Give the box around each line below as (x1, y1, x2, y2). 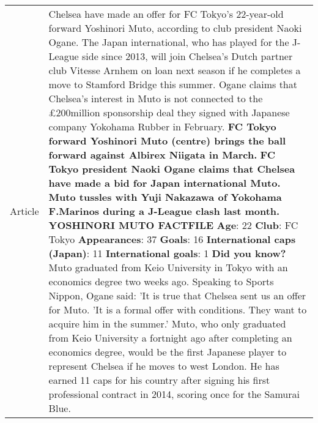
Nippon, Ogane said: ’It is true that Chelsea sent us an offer (48, 288, 306, 302)
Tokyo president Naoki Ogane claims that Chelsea (48, 162, 295, 176)
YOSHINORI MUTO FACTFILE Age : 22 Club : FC (48, 218, 298, 232)
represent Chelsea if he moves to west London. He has (48, 359, 279, 373)
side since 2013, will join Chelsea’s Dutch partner (82, 49, 293, 63)
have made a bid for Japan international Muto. (48, 176, 281, 190)
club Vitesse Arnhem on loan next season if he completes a (48, 63, 301, 77)
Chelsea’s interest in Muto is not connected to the (48, 91, 263, 105)
